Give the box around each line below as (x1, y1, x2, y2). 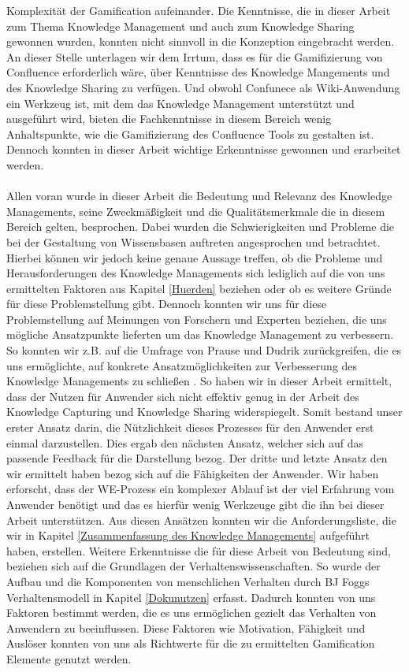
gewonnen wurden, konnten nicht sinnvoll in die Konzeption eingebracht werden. (6, 33, 395, 50)
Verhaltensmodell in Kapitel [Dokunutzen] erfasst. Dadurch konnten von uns (6, 588, 376, 605)
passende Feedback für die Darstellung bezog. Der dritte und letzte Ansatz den (6, 450, 388, 466)
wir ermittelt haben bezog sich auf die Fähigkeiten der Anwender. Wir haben (6, 465, 379, 481)
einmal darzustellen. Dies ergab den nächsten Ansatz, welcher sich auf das (6, 434, 364, 451)
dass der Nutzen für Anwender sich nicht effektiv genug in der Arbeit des (6, 388, 359, 404)
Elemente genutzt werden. (6, 650, 132, 666)
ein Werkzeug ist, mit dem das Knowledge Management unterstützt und (6, 95, 355, 111)
